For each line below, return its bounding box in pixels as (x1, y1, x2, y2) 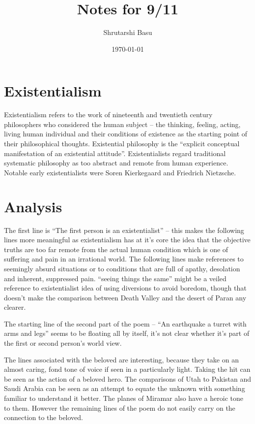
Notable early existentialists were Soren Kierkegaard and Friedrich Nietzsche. (4, 167, 236, 177)
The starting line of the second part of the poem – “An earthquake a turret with (4, 318, 247, 328)
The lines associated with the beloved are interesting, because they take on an (4, 354, 239, 364)
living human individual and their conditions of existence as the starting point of (4, 129, 248, 139)
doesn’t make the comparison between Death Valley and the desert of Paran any (4, 292, 247, 302)
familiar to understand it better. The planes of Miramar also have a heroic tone (4, 393, 243, 403)
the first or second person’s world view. (4, 338, 122, 348)
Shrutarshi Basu (103, 27, 152, 37)
